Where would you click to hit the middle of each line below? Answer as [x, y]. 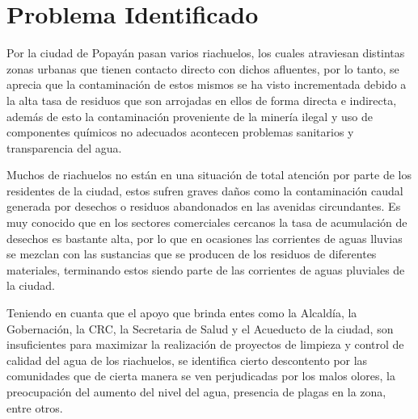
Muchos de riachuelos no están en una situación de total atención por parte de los [209, 175]
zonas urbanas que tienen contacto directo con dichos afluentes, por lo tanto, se [203, 68]
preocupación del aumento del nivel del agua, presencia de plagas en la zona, [196, 392]
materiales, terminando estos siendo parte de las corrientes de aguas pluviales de [206, 269]
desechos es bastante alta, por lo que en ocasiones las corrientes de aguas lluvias [205, 238]
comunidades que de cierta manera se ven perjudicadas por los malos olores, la [201, 376]
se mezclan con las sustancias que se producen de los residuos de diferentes [192, 254]
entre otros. [35, 407]
